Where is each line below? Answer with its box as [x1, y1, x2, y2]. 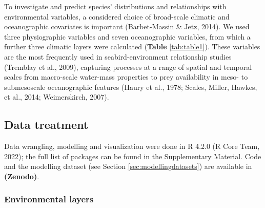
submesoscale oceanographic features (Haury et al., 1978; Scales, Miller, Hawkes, [4, 81, 257, 92]
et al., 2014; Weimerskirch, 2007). [4, 91, 109, 102]
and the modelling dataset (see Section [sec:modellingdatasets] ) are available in [4, 161, 252, 172]
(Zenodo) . [4, 171, 39, 181]
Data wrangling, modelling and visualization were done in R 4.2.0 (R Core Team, [4, 141, 260, 152]
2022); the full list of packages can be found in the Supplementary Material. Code [4, 150, 261, 161]
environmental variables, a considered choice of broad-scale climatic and [4, 11, 230, 22]
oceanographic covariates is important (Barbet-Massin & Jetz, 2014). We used [4, 21, 250, 32]
